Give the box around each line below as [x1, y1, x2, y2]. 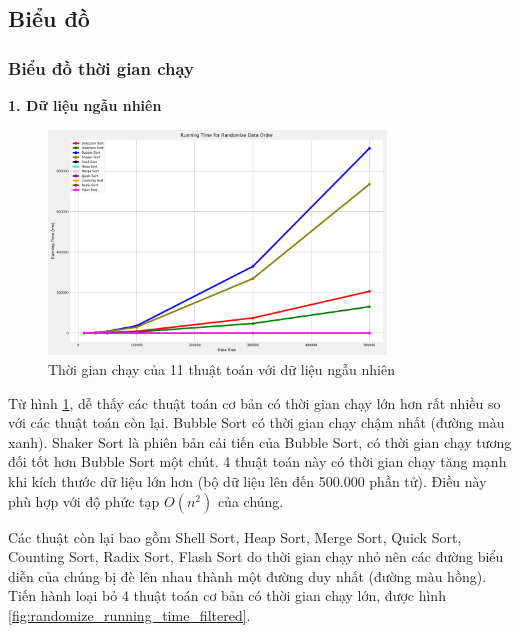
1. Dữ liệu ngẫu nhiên [8, 95, 162, 115]
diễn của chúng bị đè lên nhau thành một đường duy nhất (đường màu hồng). [8, 565, 487, 586]
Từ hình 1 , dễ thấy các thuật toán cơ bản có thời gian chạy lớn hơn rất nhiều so [8, 392, 501, 413]
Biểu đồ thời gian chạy [8, 55, 195, 80]
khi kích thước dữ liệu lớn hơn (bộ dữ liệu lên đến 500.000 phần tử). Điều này [8, 471, 487, 492]
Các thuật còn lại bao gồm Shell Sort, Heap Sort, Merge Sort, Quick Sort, [8, 526, 462, 547]
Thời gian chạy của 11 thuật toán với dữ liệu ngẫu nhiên [48, 359, 395, 380]
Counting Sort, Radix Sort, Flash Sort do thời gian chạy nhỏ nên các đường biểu [8, 546, 504, 567]
